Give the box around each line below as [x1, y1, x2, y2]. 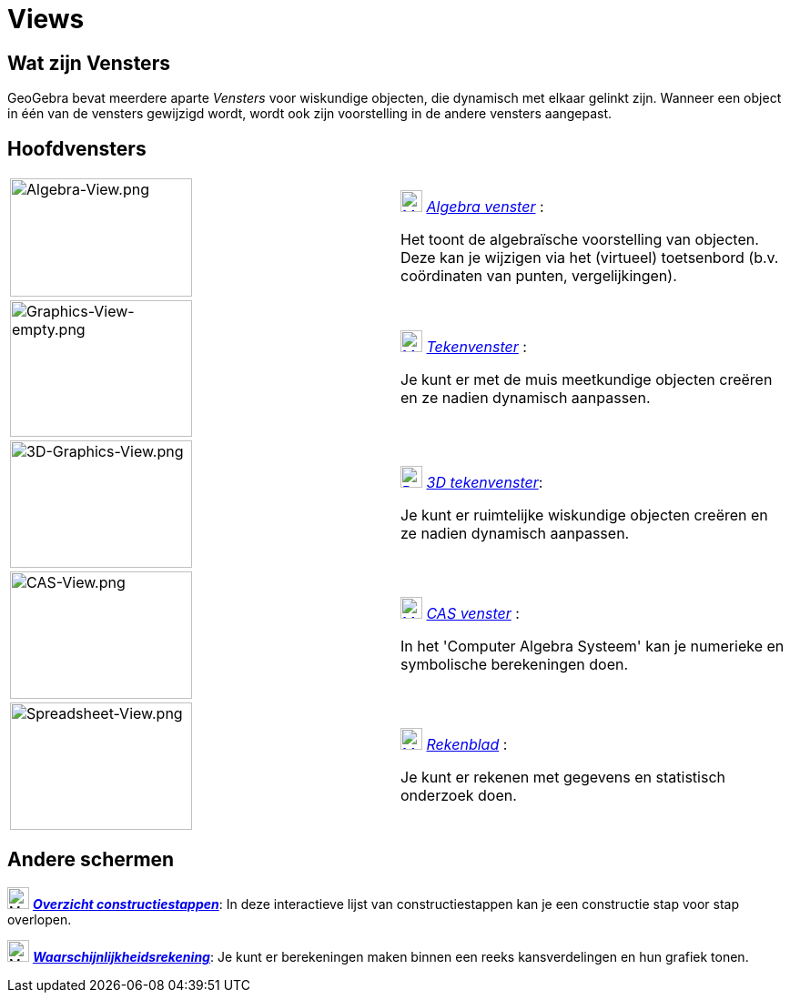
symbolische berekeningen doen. [400, 655, 629, 674]
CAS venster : [426, 604, 520, 623]
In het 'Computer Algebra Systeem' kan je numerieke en [400, 637, 785, 656]
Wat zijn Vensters [7, 51, 170, 75]
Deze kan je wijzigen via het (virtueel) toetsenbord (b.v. [400, 248, 779, 268]
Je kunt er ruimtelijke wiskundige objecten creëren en [400, 506, 768, 525]
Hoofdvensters [7, 136, 147, 160]
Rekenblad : [426, 735, 508, 754]
